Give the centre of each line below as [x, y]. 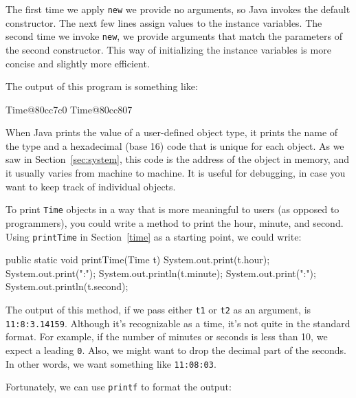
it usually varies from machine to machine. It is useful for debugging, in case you [176, 173]
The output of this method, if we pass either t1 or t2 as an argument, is [158, 309]
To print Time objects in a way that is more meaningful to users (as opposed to [173, 209]
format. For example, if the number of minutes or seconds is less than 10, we [167, 336]
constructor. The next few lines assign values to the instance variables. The [164, 22]
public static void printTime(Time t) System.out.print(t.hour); [138, 259]
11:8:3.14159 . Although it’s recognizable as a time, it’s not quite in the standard [178, 323]
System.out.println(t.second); [67, 286]
